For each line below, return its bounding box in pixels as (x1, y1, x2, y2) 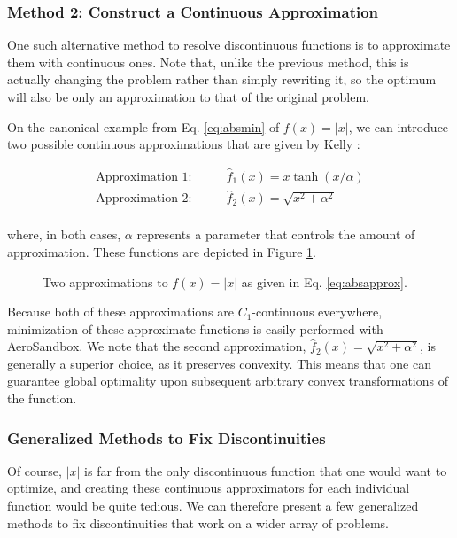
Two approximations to (43, 272, 168, 291)
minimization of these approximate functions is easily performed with (7, 319, 383, 338)
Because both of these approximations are (7, 302, 234, 321)
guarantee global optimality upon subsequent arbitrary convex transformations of (7, 371, 448, 390)
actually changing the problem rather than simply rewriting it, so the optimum (7, 70, 437, 89)
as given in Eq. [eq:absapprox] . (241, 272, 407, 291)
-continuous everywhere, (252, 302, 383, 321)
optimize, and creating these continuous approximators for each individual (7, 479, 410, 497)
